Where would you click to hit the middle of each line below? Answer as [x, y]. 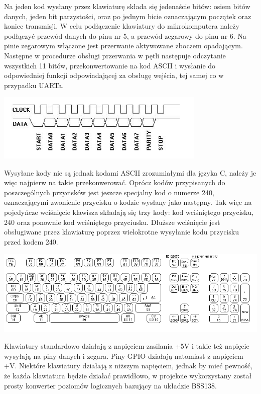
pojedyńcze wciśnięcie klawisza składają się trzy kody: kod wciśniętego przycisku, [129, 212]
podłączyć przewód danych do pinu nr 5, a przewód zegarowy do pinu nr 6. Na [125, 35]
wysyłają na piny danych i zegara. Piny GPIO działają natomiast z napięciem [124, 356]
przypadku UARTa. [34, 85]
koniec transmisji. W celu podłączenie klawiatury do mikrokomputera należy [122, 26]
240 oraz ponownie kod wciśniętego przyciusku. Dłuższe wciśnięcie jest [112, 222]
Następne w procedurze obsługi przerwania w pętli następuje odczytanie [115, 55]
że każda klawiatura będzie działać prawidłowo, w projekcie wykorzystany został [128, 375]
